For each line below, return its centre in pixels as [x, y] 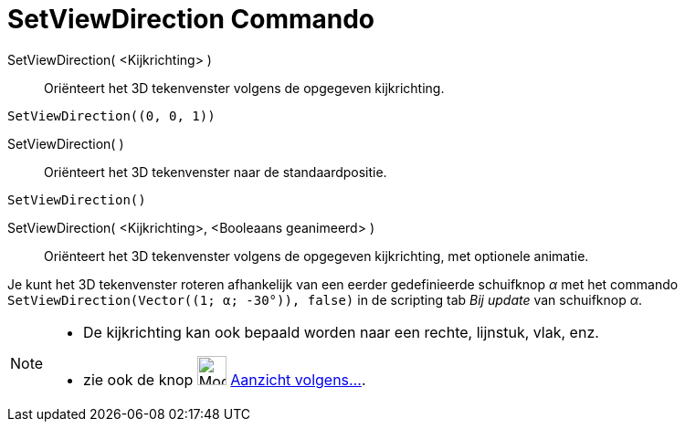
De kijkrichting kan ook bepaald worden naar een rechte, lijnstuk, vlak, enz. [341, 332]
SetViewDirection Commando [191, 19]
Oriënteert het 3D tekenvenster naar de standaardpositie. [216, 172]
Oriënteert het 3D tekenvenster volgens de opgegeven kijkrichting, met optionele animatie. [316, 256]
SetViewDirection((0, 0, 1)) [111, 115]
